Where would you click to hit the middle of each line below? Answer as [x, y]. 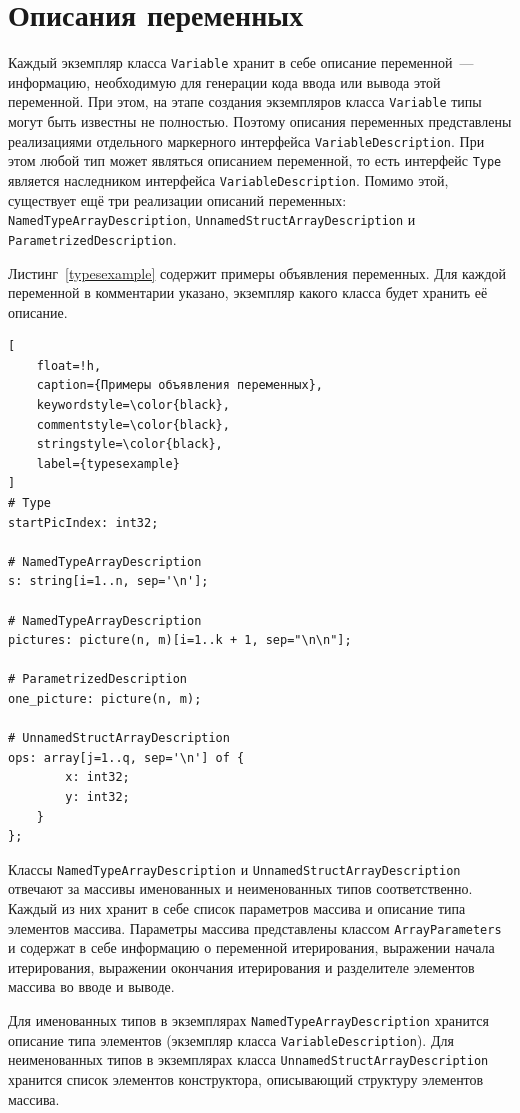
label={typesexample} [108, 463]
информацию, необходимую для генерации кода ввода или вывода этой [224, 81]
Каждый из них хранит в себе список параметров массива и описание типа [237, 907]
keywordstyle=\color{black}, [133, 405]
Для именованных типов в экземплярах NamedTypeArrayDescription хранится [248, 1020]
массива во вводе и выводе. [91, 986]
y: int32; [97, 796]
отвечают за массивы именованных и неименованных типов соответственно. [240, 888]
